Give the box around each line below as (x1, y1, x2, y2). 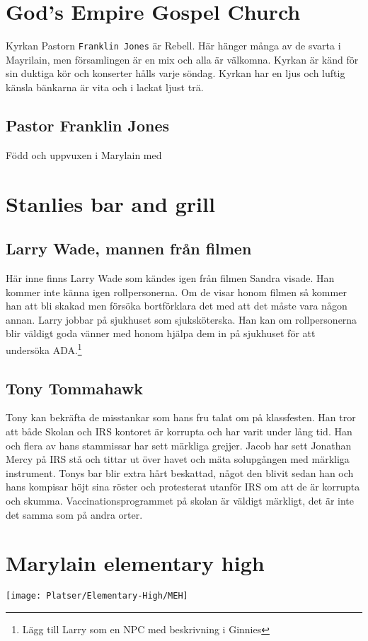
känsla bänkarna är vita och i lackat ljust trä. (6, 79, 204, 94)
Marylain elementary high (6, 548, 265, 577)
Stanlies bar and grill (6, 189, 215, 218)
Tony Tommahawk (6, 377, 143, 399)
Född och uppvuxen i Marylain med (6, 147, 162, 162)
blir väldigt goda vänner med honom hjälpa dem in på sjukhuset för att (6, 326, 316, 341)
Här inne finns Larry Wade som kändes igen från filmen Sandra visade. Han (6, 270, 335, 285)
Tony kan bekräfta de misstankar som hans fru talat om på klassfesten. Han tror (6, 410, 356, 425)
